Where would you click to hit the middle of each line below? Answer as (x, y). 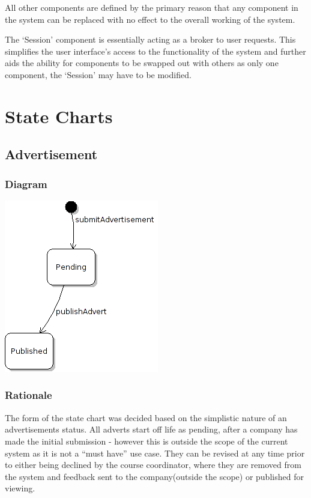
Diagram (26, 184)
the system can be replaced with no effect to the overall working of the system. (150, 19)
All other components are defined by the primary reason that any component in (152, 7)
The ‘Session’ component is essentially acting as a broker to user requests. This (150, 39)
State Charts (59, 116)
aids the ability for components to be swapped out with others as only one (142, 63)
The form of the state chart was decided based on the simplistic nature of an (146, 417)
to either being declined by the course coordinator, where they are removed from (153, 465)
